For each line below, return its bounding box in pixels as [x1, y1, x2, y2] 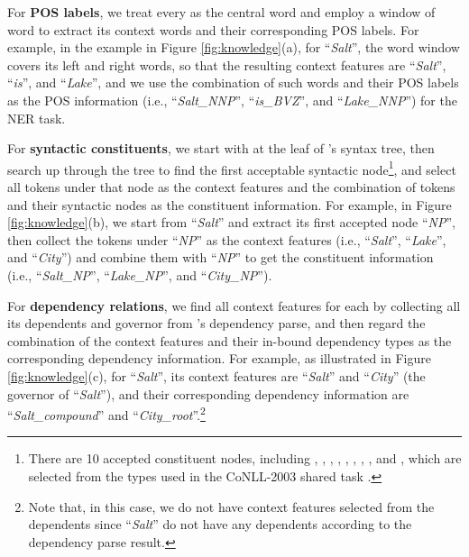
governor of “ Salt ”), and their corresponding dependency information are [7, 384, 409, 403]
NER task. [7, 108, 66, 127]
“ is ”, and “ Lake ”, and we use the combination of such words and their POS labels [7, 73, 459, 92]
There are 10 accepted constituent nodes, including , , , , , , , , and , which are [28, 449, 462, 468]
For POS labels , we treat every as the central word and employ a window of [7, 3, 436, 21]
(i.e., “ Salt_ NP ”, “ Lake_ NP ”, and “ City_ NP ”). [7, 265, 272, 284]
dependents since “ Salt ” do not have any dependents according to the [28, 515, 412, 534]
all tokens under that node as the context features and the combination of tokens [7, 178, 455, 196]
